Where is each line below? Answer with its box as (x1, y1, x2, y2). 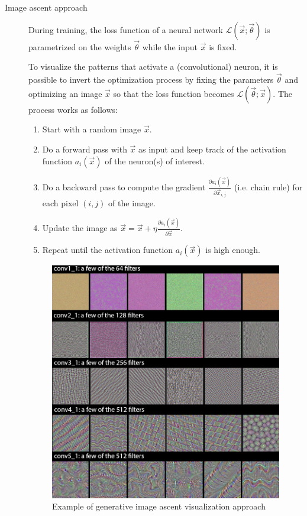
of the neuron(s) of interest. (105, 154, 205, 167)
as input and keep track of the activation (138, 143, 286, 155)
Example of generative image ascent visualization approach (52, 500, 266, 512)
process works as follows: (28, 103, 118, 115)
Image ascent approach (5, 1, 88, 13)
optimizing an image (28, 87, 102, 99)
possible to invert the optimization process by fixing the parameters (28, 73, 274, 86)
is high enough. (205, 244, 260, 256)
